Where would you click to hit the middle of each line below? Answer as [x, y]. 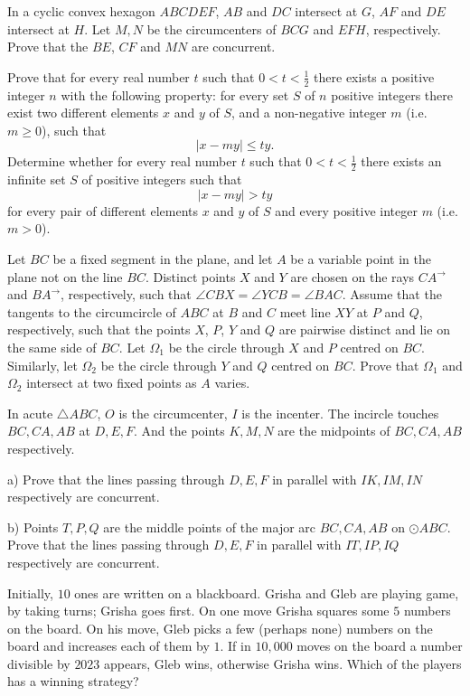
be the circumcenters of [211, 28]
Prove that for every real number [99, 76]
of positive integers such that [162, 179]
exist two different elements [83, 113]
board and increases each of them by [108, 646]
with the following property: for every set [175, 94]
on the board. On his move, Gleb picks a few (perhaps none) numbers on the [220, 628]
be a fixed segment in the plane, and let [163, 259]
